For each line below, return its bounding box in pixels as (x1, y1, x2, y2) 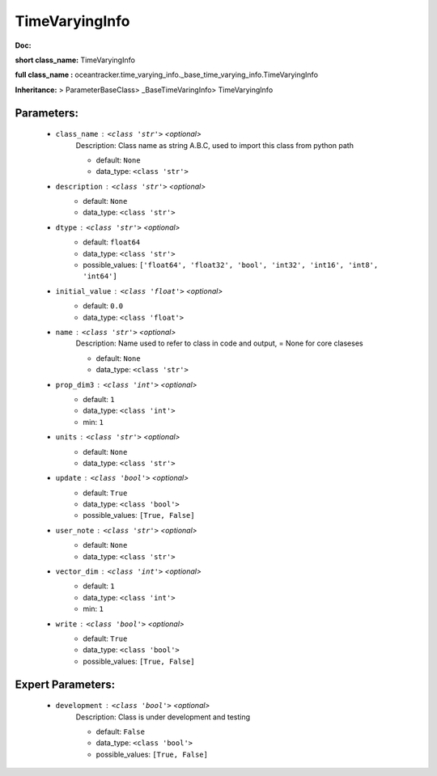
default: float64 (83, 237, 141, 247)
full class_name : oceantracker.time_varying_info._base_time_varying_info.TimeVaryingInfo (15, 70, 319, 80)
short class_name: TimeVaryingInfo (15, 55, 135, 65)
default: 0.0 (83, 301, 124, 311)
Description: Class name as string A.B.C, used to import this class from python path (75, 140, 354, 150)
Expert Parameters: (15, 677, 116, 691)
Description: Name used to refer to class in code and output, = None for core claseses (75, 338, 363, 348)
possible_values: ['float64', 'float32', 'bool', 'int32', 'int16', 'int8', (83, 260, 379, 270)
